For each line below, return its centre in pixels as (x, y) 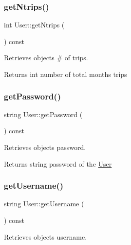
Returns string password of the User (58, 163)
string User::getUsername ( (44, 204)
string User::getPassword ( (43, 114)
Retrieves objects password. (45, 147)
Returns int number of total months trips (65, 74)
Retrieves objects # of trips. (46, 58)
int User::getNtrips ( (34, 25)
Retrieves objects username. (46, 236)
